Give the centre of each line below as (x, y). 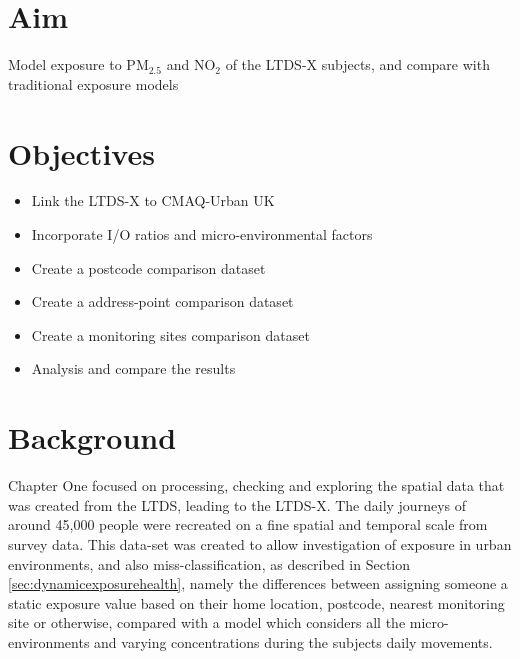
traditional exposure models (93, 83)
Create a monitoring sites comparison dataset (170, 334)
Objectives (81, 152)
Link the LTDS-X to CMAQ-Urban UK (153, 200)
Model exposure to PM (78, 64)
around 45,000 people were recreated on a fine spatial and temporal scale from (248, 524)
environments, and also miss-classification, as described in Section (209, 563)
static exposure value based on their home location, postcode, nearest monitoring (256, 602)
